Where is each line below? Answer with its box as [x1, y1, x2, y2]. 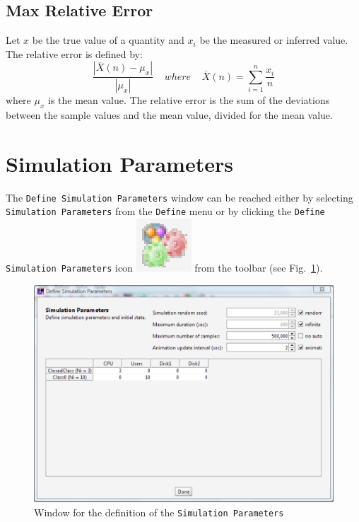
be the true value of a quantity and [32, 33, 184, 47]
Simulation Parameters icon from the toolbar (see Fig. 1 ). [6, 260, 323, 275]
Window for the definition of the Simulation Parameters [34, 504, 284, 519]
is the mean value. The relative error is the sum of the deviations [47, 93, 330, 108]
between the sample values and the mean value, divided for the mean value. [6, 108, 333, 122]
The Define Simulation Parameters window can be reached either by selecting [6, 190, 353, 204]
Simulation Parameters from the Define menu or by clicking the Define [6, 204, 325, 219]
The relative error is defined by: [6, 46, 143, 61]
